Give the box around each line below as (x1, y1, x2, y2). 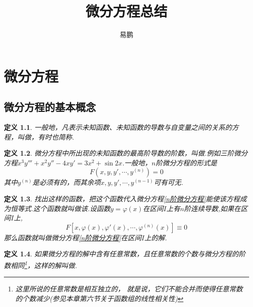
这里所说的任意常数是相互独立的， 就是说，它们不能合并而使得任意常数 (15, 284, 243, 294)
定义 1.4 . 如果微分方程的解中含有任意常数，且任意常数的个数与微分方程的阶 (4, 249, 246, 259)
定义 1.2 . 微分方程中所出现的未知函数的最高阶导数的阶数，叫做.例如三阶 (4, 148, 234, 158)
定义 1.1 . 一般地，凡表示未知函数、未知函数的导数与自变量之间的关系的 (4, 122, 232, 132)
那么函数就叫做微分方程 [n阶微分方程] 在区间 (4, 232, 142, 242)
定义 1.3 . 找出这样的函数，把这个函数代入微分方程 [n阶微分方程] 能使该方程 (4, 194, 240, 204)
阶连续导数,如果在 (184, 203, 241, 213)
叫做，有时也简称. (17, 131, 74, 142)
